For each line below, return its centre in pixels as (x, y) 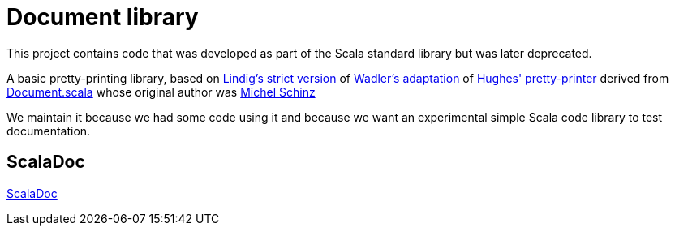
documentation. (49, 131)
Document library (103, 17)
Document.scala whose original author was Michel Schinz (161, 92)
